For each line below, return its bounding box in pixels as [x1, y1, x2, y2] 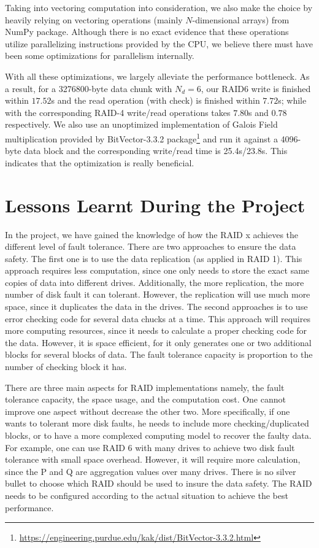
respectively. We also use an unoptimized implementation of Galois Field [5, 118, 278, 131]
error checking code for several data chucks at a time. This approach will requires [5, 312, 310, 325]
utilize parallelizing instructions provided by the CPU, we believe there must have [5, 37, 313, 50]
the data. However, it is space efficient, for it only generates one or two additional [5, 336, 312, 349]
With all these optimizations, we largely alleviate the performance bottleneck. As [5, 69, 310, 82]
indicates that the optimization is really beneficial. [5, 156, 194, 169]
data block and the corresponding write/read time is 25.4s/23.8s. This [24, 144, 288, 157]
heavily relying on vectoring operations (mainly [5, 13, 183, 26]
